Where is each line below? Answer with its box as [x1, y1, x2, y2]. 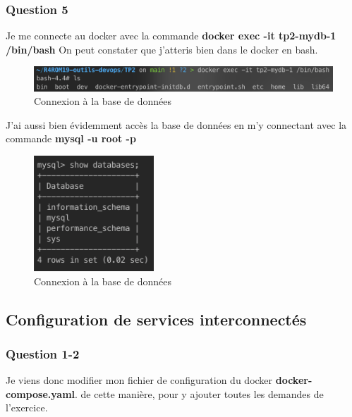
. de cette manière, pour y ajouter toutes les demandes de [75, 386, 324, 401]
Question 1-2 [6, 344, 80, 362]
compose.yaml [6, 386, 75, 401]
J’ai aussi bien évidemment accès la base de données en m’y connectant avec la [6, 117, 347, 132]
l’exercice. [6, 400, 48, 415]
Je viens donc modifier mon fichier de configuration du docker [6, 373, 273, 387]
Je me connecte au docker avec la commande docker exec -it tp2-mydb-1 [6, 28, 336, 43]
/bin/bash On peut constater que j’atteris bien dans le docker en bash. [6, 42, 318, 56]
